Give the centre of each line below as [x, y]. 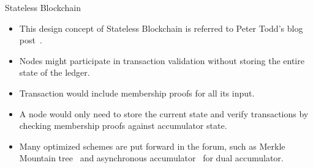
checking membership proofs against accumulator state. [123, 126]
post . [31, 40]
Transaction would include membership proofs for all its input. [137, 93]
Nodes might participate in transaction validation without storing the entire [162, 60]
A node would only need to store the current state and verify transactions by [164, 113]
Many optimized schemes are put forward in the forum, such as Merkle [152, 146]
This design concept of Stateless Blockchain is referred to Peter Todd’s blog [161, 28]
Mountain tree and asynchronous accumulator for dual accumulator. [151, 158]
